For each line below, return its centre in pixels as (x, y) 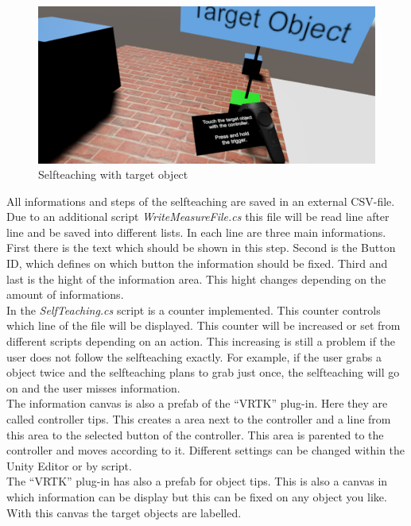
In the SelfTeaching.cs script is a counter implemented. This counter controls (194, 309)
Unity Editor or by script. (69, 465)
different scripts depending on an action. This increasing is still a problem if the (201, 341)
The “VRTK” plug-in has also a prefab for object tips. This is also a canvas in (197, 481)
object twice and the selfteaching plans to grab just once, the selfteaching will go (203, 372)
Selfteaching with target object (113, 174)
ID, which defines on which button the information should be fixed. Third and (197, 263)
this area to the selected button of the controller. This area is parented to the (195, 434)
